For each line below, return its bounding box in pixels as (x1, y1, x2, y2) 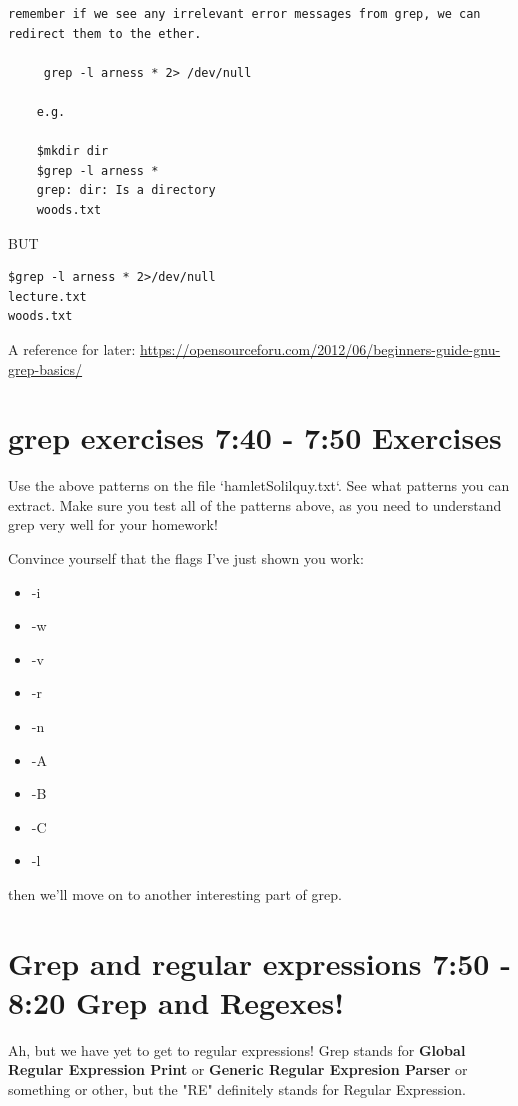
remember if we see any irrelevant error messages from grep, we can (8, 7, 481, 21)
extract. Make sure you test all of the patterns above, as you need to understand (8, 494, 502, 515)
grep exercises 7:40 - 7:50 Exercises (8, 417, 502, 458)
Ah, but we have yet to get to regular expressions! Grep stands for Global (8, 1039, 466, 1060)
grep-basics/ (8, 358, 83, 379)
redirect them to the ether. (8, 26, 202, 41)
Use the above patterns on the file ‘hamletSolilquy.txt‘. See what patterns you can (8, 475, 510, 496)
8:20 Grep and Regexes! (8, 981, 345, 1022)
